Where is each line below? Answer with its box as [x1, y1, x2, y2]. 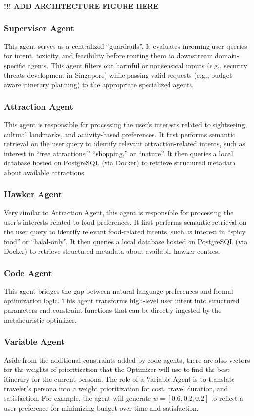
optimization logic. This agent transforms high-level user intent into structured [4, 295, 240, 305]
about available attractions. [4, 167, 86, 177]
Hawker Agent [4, 188, 62, 200]
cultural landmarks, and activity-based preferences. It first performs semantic [4, 129, 235, 139]
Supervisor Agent [4, 22, 74, 34]
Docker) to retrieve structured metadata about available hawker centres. [4, 246, 220, 256]
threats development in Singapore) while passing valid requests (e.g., [4, 69, 209, 80]
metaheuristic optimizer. [4, 314, 77, 324]
